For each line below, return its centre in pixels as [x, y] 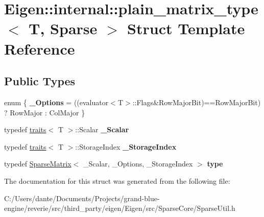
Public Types [40, 81]
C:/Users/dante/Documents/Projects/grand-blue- [82, 198]
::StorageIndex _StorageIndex [126, 146]
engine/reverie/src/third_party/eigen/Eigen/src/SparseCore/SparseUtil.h [120, 208]
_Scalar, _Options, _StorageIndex [138, 164]
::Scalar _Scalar [102, 129]
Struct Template [186, 28]
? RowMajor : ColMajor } [45, 112]
